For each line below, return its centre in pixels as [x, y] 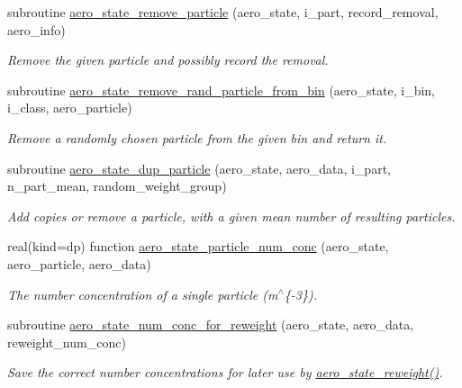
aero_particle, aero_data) [79, 263]
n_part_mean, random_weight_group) [117, 186]
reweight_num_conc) [67, 342]
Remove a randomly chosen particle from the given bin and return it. [197, 137]
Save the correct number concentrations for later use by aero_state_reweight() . [225, 372]
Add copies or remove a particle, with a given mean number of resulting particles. [231, 216]
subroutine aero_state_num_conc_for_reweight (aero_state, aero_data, [211, 325]
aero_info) [36, 29]
